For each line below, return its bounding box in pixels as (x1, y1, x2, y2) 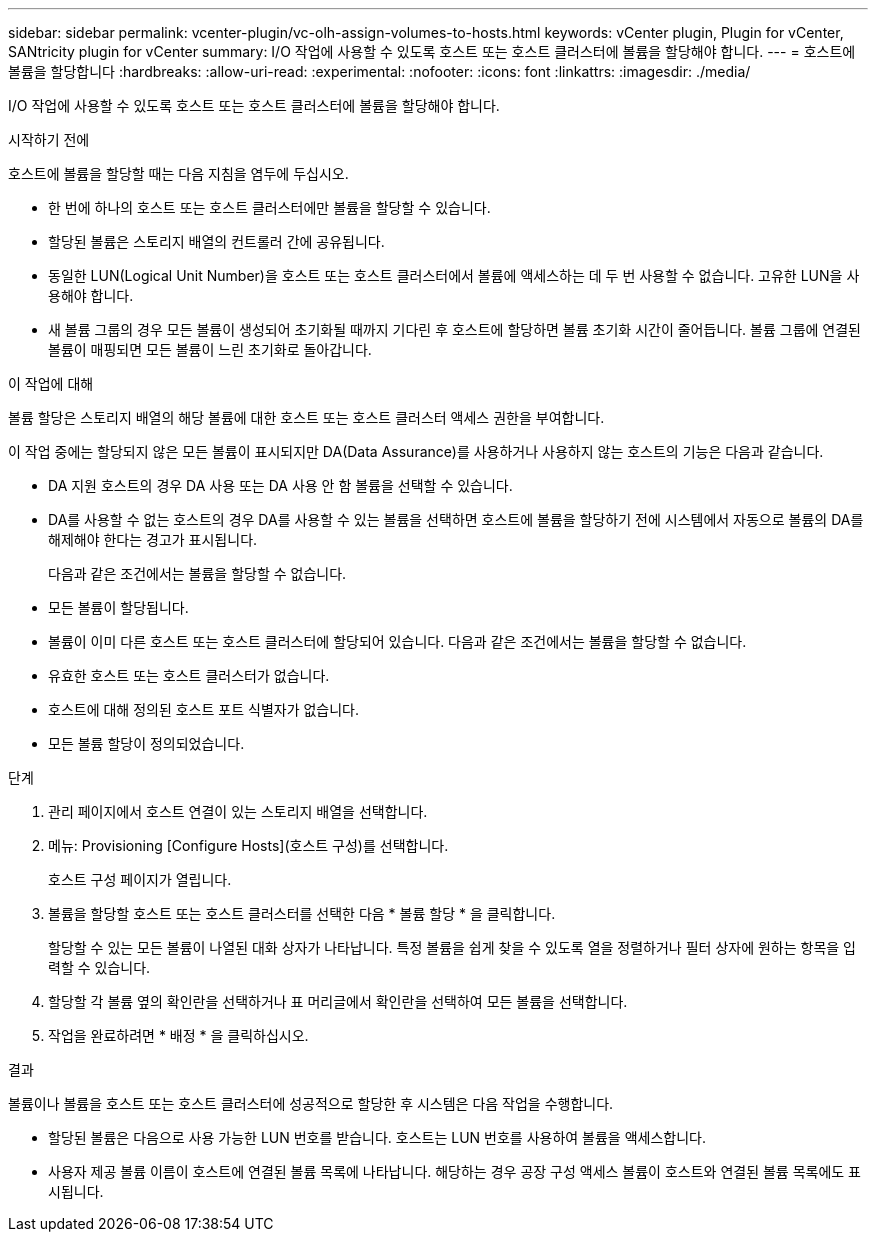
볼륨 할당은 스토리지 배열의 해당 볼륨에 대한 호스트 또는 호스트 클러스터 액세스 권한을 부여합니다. (8, 409, 605, 426)
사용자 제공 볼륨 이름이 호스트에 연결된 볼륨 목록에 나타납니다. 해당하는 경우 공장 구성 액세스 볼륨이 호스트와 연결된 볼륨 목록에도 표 (48, 1163, 862, 1180)
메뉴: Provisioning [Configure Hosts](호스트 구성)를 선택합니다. (48, 837, 449, 854)
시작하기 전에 (8, 131, 90, 148)
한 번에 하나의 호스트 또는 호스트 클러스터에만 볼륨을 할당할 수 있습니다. (48, 199, 491, 216)
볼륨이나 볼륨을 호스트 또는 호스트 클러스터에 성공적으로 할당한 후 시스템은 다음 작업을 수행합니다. (8, 1095, 614, 1112)
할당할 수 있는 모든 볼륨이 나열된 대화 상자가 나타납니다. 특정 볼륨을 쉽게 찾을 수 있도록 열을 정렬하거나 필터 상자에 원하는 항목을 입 (48, 939, 856, 956)
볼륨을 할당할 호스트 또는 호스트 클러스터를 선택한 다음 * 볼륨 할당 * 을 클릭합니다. (48, 905, 556, 922)
